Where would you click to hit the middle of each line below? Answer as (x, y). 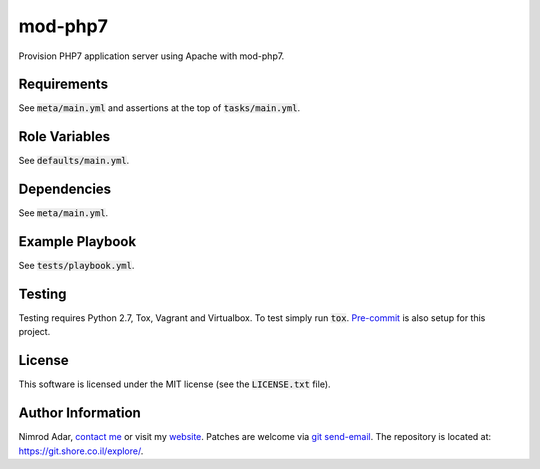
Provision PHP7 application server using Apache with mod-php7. (151, 56)
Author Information (80, 413)
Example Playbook (77, 241)
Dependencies (65, 189)
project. (34, 332)
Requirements (63, 84)
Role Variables (64, 136)
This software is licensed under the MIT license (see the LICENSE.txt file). (174, 384)
